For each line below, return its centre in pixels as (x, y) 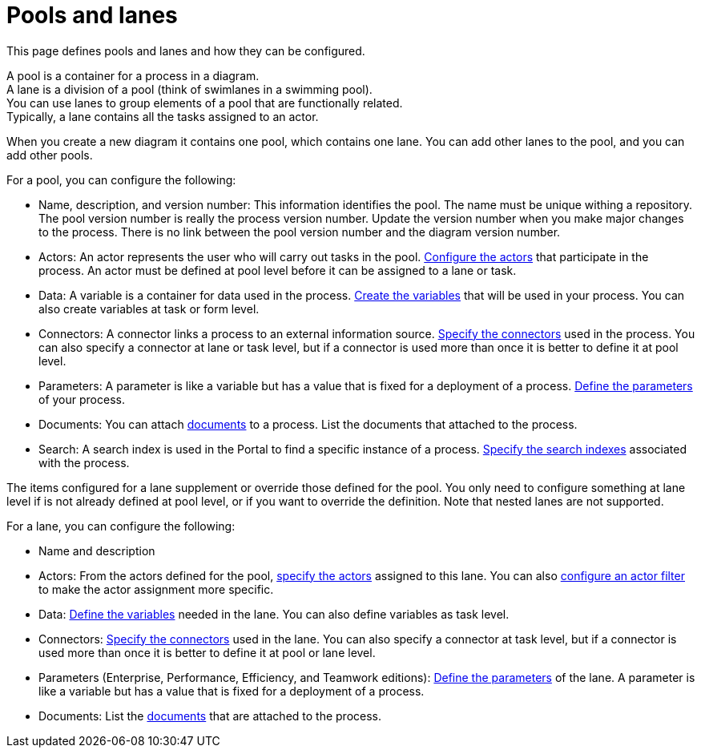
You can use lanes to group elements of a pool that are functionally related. (205, 103)
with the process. (84, 462)
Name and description (97, 550)
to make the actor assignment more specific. (156, 589)
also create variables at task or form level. (149, 308)
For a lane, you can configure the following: (121, 526)
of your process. (82, 399)
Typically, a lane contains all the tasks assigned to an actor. (163, 116)
